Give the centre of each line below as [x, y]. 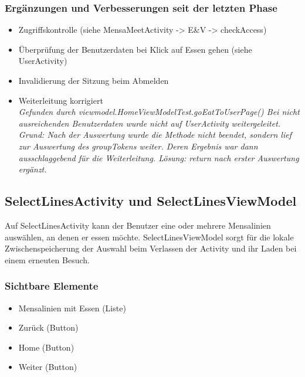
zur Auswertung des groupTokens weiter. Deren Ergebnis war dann [138, 146]
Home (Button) [46, 347]
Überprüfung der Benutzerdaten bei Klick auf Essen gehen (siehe [135, 49]
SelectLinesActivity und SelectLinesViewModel [151, 201]
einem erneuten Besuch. [47, 259]
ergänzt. [33, 169]
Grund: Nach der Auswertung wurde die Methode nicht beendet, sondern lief [155, 135]
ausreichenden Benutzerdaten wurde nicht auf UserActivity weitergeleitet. [150, 123]
